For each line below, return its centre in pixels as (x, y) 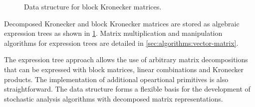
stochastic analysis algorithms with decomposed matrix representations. (114, 98)
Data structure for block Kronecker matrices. (93, 6)
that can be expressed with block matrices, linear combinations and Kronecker (124, 69)
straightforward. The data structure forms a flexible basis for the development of (127, 89)
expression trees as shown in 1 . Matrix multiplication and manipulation (113, 33)
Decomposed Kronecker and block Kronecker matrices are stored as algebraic (122, 23)
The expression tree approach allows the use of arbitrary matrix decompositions (126, 59)
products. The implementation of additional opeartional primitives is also (116, 79)
